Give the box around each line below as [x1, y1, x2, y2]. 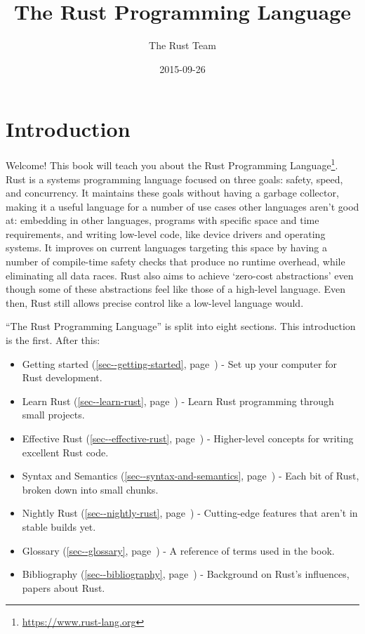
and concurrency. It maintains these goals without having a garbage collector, [6, 185, 339, 200]
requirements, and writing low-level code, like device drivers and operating [6, 226, 326, 241]
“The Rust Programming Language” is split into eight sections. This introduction [6, 319, 356, 333]
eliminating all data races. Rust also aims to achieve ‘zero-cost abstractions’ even [6, 268, 354, 282]
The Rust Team [149, 38, 216, 53]
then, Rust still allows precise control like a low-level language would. [6, 295, 304, 310]
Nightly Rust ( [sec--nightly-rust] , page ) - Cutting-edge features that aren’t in [22, 506, 358, 520]
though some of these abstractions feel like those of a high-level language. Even [6, 282, 345, 296]
